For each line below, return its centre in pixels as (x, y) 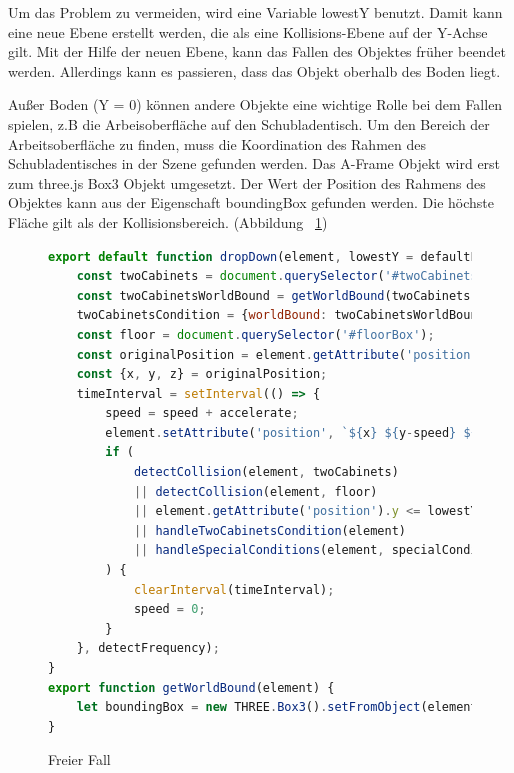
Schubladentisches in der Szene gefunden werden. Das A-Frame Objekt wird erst (254, 163)
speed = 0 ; (169, 609)
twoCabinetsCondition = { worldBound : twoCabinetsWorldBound (280, 315)
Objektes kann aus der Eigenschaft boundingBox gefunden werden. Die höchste (251, 202)
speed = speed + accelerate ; (202, 413)
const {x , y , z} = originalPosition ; (202, 374)
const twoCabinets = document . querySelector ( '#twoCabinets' (280, 276)
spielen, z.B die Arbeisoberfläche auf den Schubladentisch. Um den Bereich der (249, 123)
